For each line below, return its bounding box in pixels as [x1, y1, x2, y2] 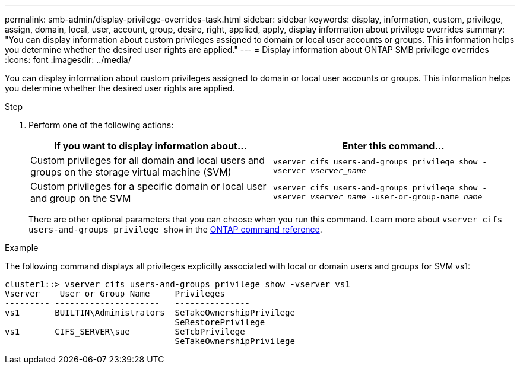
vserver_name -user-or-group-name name [310, 192, 483, 201]
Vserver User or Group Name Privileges [5, 289, 225, 298]
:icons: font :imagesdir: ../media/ [5, 55, 131, 65]
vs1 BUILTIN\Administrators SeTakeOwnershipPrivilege [5, 308, 295, 317]
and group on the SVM [30, 192, 131, 204]
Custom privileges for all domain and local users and [30, 154, 265, 166]
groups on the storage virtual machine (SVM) [30, 166, 232, 178]
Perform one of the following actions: [28, 120, 174, 130]
